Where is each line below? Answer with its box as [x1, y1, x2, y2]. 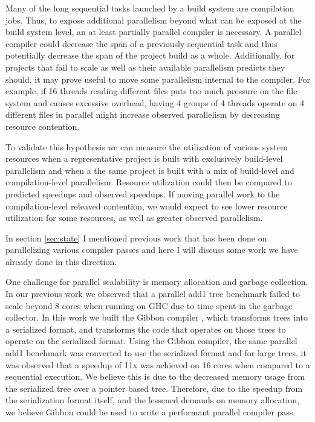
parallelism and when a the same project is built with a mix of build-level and [5, 164, 294, 176]
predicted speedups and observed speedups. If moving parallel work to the [5, 187, 280, 200]
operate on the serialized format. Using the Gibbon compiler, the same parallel [5, 334, 297, 347]
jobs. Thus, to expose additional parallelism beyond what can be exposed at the [5, 13, 302, 26]
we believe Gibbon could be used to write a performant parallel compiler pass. [5, 406, 296, 418]
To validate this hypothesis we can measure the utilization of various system [5, 140, 288, 153]
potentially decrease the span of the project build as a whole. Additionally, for [5, 49, 295, 62]
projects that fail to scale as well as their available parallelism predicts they [5, 60, 285, 73]
